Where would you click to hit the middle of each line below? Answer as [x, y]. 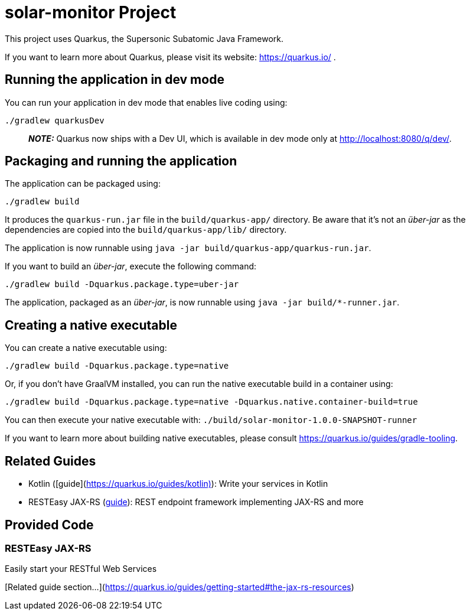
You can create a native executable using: [86, 348]
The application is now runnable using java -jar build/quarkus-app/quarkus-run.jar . [188, 248]
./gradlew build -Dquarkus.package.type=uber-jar [122, 284]
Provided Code [49, 525]
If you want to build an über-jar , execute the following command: [131, 266]
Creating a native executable [91, 325]
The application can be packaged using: [83, 184]
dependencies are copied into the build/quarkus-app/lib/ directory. [146, 230]
